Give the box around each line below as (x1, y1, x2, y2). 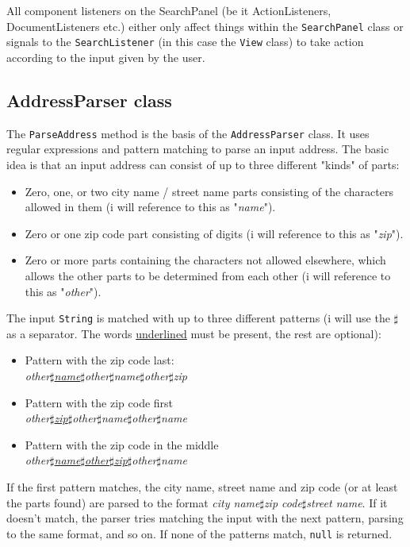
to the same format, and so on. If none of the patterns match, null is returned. (6, 525, 393, 541)
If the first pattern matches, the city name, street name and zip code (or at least (6, 478, 398, 495)
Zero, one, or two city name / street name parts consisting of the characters (25, 183, 393, 199)
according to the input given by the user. (6, 48, 205, 65)
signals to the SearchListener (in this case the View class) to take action (6, 33, 364, 50)
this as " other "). (25, 283, 102, 299)
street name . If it (306, 494, 388, 510)
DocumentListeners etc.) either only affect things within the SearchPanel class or (6, 17, 404, 34)
